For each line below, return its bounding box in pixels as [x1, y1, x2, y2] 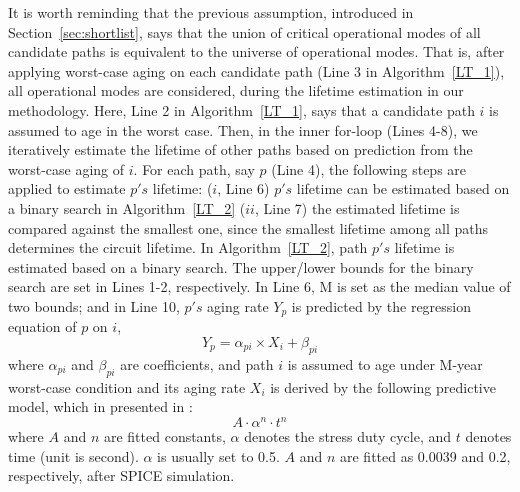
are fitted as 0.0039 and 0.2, [339, 445, 511, 466]
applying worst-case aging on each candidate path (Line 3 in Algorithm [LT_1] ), [8, 60, 505, 81]
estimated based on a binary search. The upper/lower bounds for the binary [8, 256, 474, 277]
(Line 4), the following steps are [271, 158, 467, 179]
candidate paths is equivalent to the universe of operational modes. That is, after [8, 41, 505, 62]
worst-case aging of [8, 158, 125, 179]
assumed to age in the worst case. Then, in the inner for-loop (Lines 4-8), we [8, 119, 478, 140]
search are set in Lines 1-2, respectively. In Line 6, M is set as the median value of [8, 276, 511, 297]
